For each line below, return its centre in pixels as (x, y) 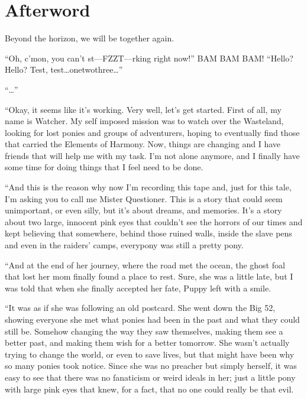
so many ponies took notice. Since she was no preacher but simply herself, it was (151, 366)
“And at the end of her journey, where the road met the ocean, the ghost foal (145, 265)
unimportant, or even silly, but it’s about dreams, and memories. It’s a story (143, 210)
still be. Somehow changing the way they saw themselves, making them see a (144, 331)
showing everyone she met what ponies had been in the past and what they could (152, 319)
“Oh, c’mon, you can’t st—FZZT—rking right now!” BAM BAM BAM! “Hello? (149, 58)
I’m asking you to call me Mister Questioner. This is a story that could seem (144, 198)
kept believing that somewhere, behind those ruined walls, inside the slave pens (148, 233)
